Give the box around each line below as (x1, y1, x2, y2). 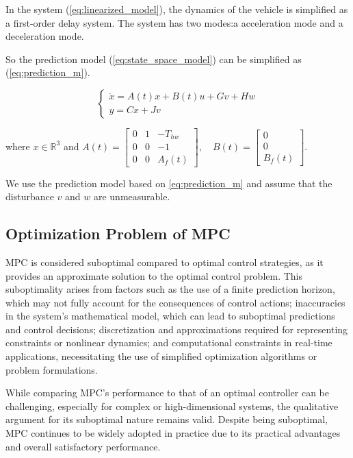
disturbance (5, 189, 54, 204)
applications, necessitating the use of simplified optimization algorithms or (5, 349, 317, 363)
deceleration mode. (5, 29, 84, 43)
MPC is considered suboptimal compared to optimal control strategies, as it (5, 254, 324, 269)
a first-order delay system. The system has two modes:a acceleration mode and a (5, 15, 343, 29)
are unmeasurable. (93, 189, 170, 204)
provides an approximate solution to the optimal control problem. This (5, 268, 303, 282)
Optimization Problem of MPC (5, 223, 231, 244)
